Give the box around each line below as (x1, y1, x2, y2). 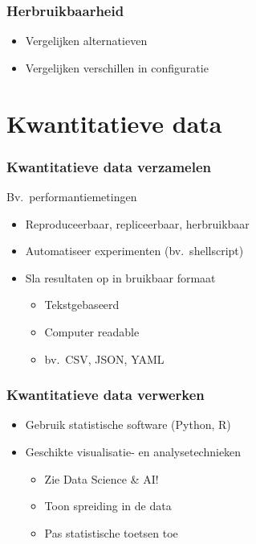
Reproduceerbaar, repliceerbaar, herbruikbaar (25, 215, 250, 232)
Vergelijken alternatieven (25, 32, 148, 49)
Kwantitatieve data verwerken (6, 385, 205, 405)
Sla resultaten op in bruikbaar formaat (25, 269, 216, 286)
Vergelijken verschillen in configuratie (25, 59, 209, 76)
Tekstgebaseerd (44, 296, 120, 313)
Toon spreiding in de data (44, 497, 172, 514)
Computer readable (44, 323, 140, 340)
